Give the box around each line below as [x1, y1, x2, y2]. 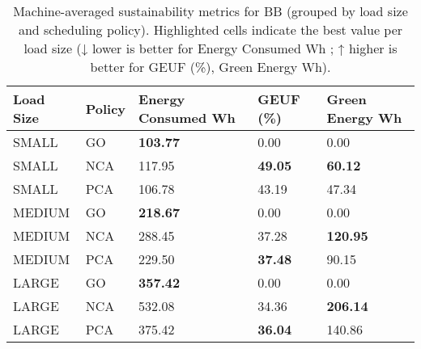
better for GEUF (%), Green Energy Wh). [90, 57, 331, 76]
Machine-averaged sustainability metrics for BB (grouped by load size [13, 2, 408, 20]
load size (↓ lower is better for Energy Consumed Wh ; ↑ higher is [23, 39, 398, 57]
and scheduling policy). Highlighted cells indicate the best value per [18, 20, 403, 39]
